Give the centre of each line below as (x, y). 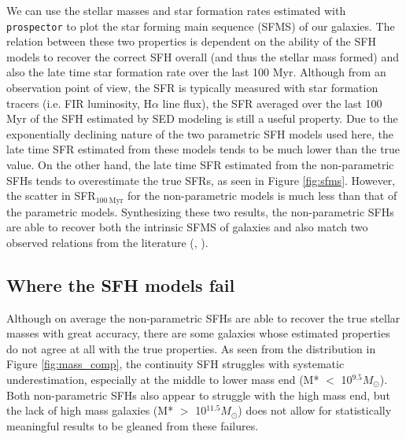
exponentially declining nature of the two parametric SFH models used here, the (200, 133)
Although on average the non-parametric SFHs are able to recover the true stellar (203, 317)
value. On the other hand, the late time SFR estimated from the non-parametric (200, 164)
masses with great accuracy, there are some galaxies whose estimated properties (198, 333)
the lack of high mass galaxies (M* (90, 410)
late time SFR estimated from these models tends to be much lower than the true (203, 149)
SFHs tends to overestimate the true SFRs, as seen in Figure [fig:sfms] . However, (201, 180)
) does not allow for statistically (315, 410)
